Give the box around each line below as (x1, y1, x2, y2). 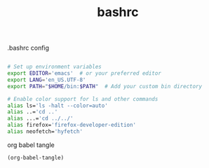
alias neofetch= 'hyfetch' (7, 128, 83, 135)
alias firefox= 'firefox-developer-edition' (7, 122, 137, 129)
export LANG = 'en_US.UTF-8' (7, 76, 86, 83)
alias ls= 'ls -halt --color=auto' (7, 102, 109, 109)
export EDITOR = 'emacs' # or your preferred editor (7, 70, 161, 77)
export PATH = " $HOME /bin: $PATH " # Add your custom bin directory (7, 83, 202, 90)
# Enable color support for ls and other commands (7, 95, 159, 102)
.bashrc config (7, 43, 50, 52)
